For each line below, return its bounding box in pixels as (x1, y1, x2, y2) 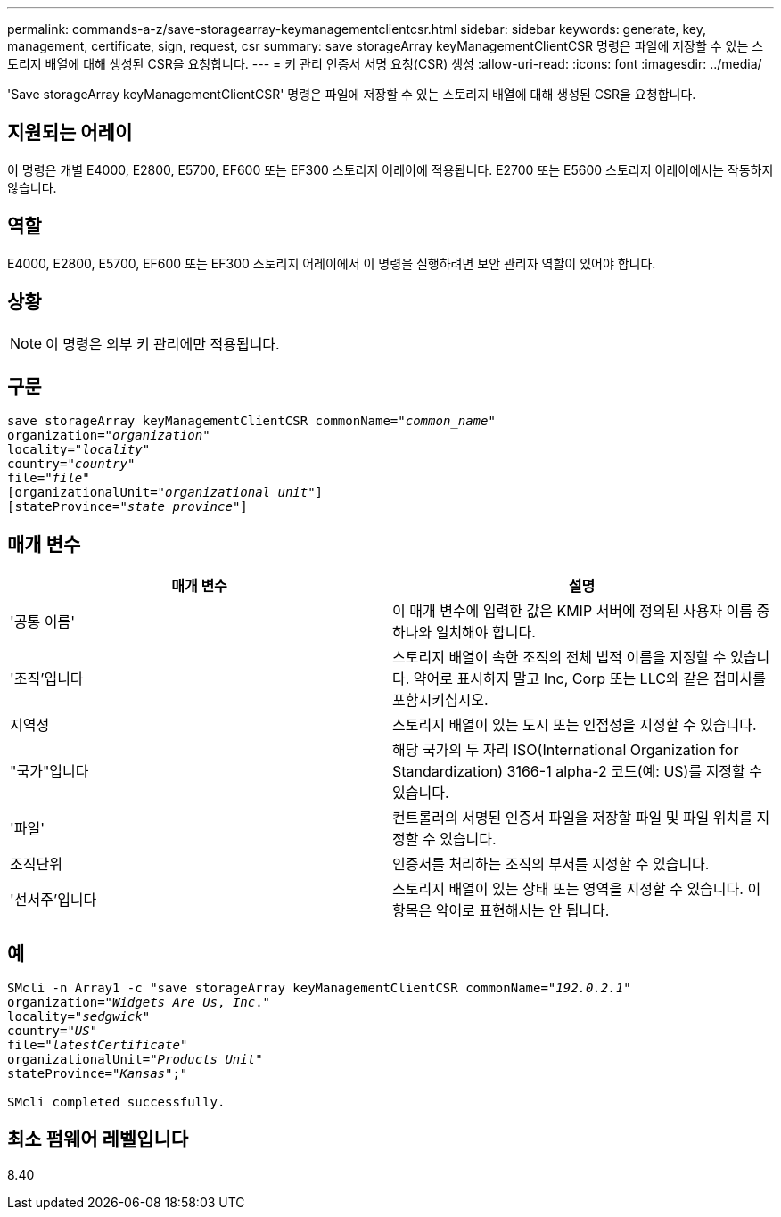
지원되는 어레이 (7, 121, 133, 144)
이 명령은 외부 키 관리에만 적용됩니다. (45, 334, 280, 353)
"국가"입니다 (10, 762, 89, 781)
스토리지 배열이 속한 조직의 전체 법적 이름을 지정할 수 (392, 648, 727, 667)
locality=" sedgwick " (7, 1009, 151, 1024)
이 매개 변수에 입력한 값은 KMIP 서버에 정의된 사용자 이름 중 (392, 602, 770, 621)
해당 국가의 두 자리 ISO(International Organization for (392, 741, 739, 760)
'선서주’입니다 (10, 891, 97, 909)
